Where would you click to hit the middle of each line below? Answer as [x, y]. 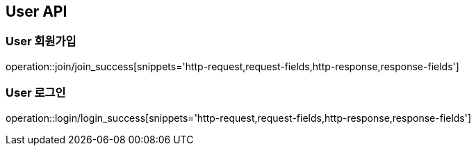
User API [36, 11]
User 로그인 [36, 93]
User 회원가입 [41, 41]
